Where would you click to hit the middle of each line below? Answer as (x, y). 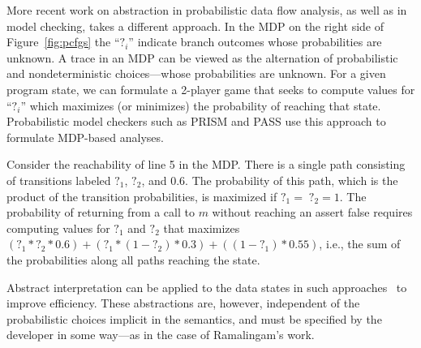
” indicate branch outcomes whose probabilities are (255, 42)
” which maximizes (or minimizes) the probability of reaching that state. (201, 105)
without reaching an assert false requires (312, 212)
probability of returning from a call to (101, 212)
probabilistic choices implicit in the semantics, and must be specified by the (194, 318)
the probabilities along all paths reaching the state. (133, 259)
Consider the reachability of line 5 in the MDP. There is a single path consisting (206, 164)
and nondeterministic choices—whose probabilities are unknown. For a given (196, 73)
